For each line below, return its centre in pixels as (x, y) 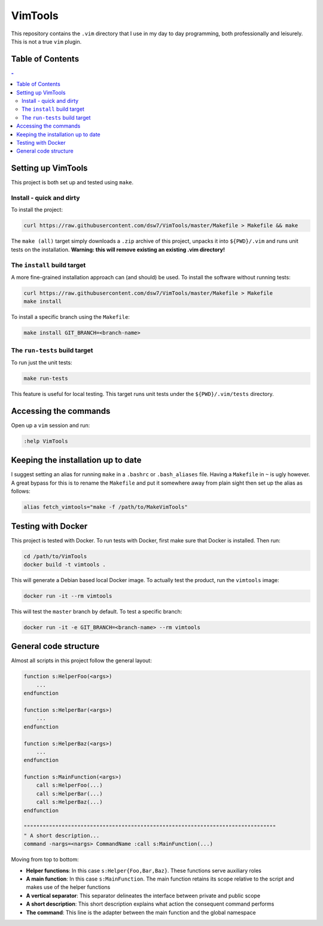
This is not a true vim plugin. (46, 41)
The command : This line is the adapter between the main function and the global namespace (141, 912)
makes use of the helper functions (68, 887)
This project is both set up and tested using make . (72, 182)
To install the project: (37, 210)
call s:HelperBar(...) (69, 794)
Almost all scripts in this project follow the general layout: (81, 660)
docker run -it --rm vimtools (68, 596)
